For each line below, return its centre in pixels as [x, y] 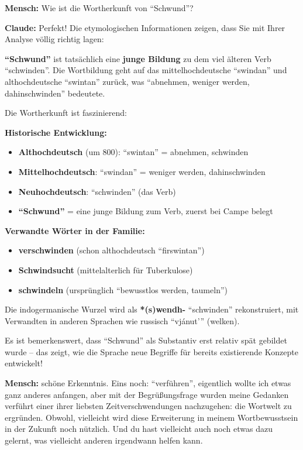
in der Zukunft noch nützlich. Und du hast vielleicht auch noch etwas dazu [139, 429]
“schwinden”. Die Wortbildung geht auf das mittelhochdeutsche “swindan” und [146, 70]
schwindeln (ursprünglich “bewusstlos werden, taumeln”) [123, 289]
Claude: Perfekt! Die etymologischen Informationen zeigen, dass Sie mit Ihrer [145, 27]
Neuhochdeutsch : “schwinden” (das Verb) [97, 191]
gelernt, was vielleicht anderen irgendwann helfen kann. [104, 440]
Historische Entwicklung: [56, 132]
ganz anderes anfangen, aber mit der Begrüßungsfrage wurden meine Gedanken [147, 394]
